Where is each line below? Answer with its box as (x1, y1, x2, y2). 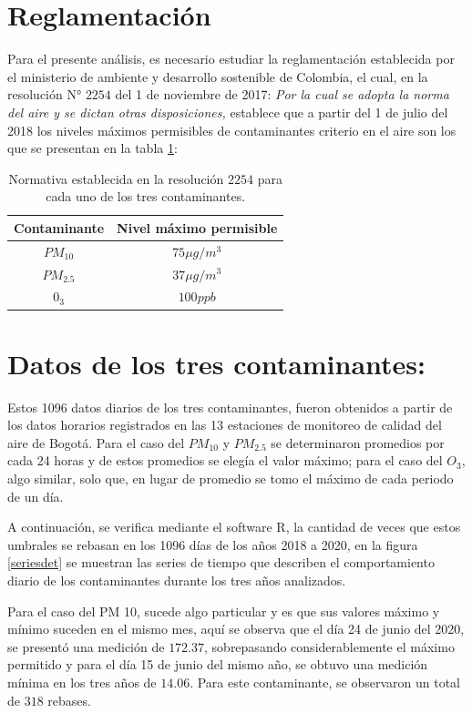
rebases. (47, 690, 91, 709)
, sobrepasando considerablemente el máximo (204, 637, 455, 656)
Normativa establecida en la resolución (8, 168, 224, 188)
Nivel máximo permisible (117, 218, 278, 237)
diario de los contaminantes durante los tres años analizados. (7, 570, 346, 589)
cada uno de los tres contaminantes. (46, 187, 246, 206)
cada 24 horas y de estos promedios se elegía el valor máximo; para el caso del (7, 451, 443, 470)
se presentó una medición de (7, 637, 165, 656)
